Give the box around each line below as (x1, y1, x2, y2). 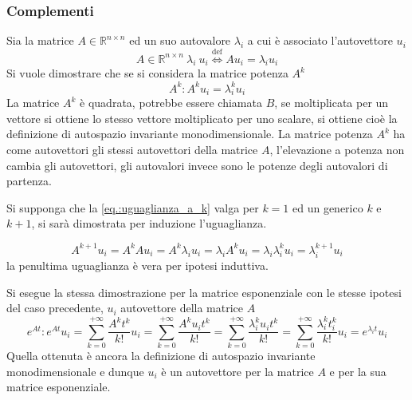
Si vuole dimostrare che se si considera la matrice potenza (6, 65, 288, 81)
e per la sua (329, 362, 386, 379)
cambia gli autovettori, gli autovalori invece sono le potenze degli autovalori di (6, 156, 388, 173)
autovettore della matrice (120, 299, 244, 316)
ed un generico (292, 199, 363, 216)
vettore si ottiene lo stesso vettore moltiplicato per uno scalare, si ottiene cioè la (6, 109, 398, 126)
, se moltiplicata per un (274, 94, 389, 111)
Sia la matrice (6, 32, 74, 49)
